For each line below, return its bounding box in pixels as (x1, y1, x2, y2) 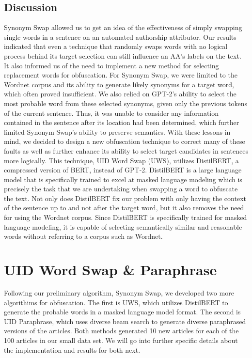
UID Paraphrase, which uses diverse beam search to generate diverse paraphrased (4, 316, 246, 326)
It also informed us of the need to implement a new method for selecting (4, 60, 219, 70)
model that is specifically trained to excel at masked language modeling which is (4, 174, 242, 184)
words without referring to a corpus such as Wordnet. (4, 231, 163, 241)
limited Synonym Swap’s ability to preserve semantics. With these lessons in (4, 126, 231, 137)
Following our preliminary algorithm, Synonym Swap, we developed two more (4, 287, 234, 297)
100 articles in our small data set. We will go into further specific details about (4, 335, 238, 345)
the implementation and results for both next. (4, 344, 141, 355)
